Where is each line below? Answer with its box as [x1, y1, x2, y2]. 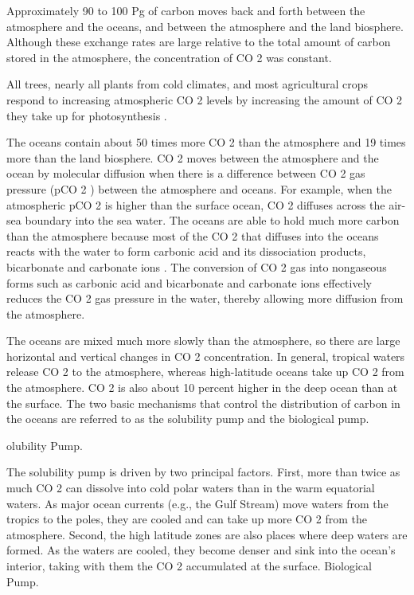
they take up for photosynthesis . [6, 107, 167, 123]
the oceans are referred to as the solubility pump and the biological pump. [6, 410, 369, 427]
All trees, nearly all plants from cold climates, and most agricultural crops [6, 76, 369, 92]
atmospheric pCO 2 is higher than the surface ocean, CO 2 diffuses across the [6, 196, 385, 213]
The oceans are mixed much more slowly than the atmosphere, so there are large [6, 332, 400, 349]
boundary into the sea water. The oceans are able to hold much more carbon [25, 212, 400, 229]
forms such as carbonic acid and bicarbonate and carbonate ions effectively [6, 274, 372, 291]
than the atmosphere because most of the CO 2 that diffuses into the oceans [6, 227, 379, 244]
